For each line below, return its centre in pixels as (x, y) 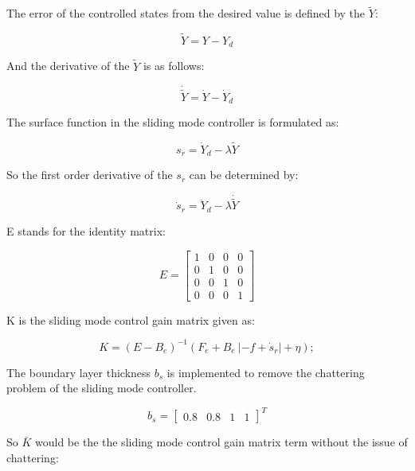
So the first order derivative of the (90, 175)
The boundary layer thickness (79, 372)
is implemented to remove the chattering (266, 372)
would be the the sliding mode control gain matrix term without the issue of (221, 442)
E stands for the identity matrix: (86, 230)
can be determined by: (244, 175)
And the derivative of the (68, 66)
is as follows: (174, 66)
